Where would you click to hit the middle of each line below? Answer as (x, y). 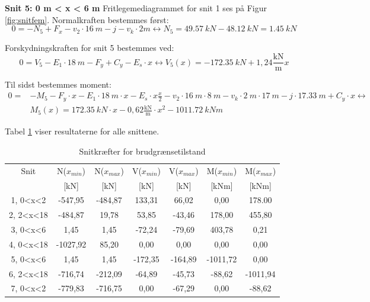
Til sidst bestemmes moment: (58, 84)
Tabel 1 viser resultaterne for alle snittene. (82, 131)
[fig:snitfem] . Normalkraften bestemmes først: (87, 19)
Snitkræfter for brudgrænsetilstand (142, 151)
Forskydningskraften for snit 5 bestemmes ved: (90, 47)
